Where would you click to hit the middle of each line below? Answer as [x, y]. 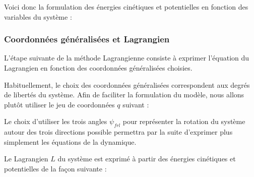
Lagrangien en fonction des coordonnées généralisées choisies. [98, 68]
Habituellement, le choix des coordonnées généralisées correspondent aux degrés [127, 84]
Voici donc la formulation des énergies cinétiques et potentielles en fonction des [126, 7]
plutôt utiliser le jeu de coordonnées [59, 104]
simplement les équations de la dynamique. [70, 141]
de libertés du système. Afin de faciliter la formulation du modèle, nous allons [124, 95]
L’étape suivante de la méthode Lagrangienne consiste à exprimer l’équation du [127, 58]
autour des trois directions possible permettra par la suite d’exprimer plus [118, 132]
